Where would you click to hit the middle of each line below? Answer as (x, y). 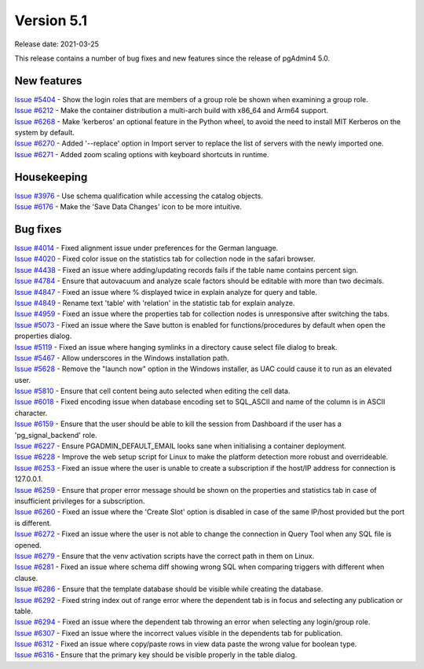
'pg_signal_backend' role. (56, 435)
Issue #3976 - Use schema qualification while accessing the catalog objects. (139, 196)
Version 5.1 (51, 20)
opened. (28, 545)
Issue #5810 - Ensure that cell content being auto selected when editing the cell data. (152, 391)
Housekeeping (51, 177)
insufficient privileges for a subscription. (80, 501)
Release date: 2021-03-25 (57, 44)
